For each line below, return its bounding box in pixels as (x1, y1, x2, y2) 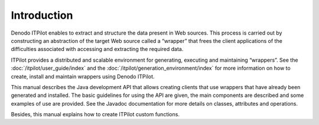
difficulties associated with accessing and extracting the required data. (11, 46, 184, 53)
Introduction (11, 9, 73, 22)
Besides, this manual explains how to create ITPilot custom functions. (11, 111, 180, 118)
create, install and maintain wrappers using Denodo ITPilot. (11, 73, 155, 80)
